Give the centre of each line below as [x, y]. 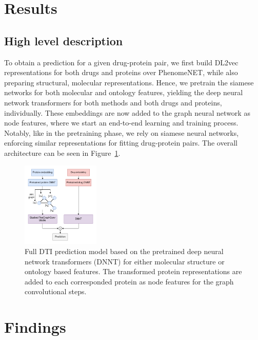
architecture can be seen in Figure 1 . [62, 153]
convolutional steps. [56, 291]
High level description [64, 40]
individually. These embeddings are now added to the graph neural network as [127, 112]
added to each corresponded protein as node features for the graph [129, 281]
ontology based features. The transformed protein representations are [133, 271]
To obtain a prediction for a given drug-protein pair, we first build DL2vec [121, 62]
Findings [35, 327]
